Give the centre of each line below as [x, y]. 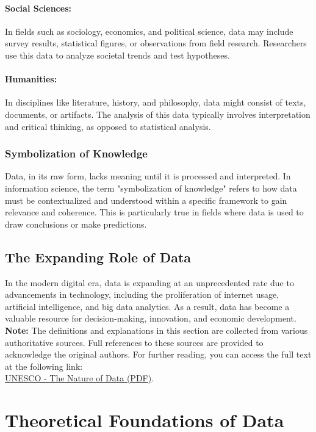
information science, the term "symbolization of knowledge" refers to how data [151, 188]
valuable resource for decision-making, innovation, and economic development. [151, 318]
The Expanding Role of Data [98, 257]
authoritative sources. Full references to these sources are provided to [134, 342]
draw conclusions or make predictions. [76, 224]
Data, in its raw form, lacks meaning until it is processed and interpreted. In [148, 176]
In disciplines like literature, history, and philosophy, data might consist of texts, [156, 102]
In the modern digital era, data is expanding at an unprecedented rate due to [149, 282]
